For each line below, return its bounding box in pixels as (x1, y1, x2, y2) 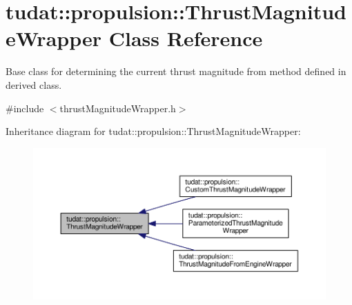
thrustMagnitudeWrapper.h (59, 101, 176, 115)
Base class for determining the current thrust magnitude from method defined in (6, 64, 346, 78)
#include (6, 101, 44, 115)
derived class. (6, 77, 62, 92)
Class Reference (108, 24, 263, 52)
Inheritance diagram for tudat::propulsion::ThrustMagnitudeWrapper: (6, 124, 301, 138)
